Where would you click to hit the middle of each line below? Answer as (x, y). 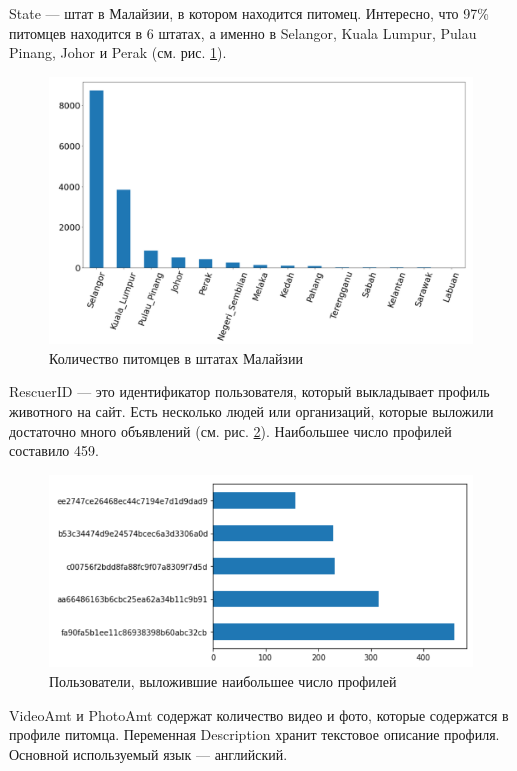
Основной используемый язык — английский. (148, 753)
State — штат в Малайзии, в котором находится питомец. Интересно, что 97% (249, 13)
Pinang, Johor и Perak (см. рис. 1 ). (118, 52)
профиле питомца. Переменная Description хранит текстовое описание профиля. (254, 734)
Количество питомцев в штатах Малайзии (176, 357)
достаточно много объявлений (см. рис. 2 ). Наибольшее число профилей (230, 430)
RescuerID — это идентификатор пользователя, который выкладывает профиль (249, 391)
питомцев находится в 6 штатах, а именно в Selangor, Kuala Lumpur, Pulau (243, 32)
